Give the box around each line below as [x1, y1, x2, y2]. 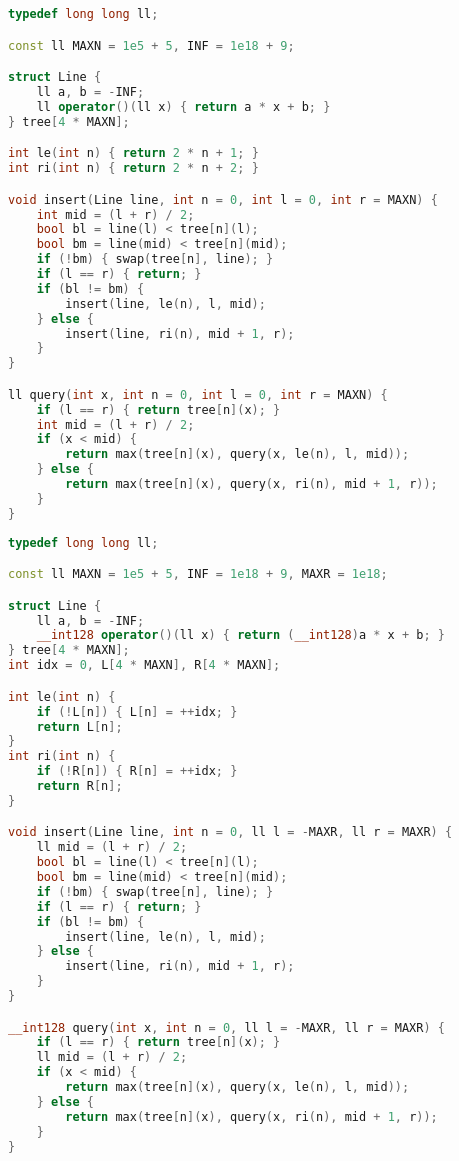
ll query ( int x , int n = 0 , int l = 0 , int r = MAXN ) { [8, 387, 388, 402]
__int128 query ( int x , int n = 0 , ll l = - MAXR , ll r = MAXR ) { [8, 1020, 445, 1035]
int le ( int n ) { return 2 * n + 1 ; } [8, 146, 259, 161]
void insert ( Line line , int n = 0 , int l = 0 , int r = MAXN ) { [8, 192, 438, 207]
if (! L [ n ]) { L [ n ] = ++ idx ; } [36, 704, 238, 719]
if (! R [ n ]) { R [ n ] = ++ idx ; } [36, 764, 238, 779]
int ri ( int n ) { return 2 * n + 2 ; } [8, 161, 259, 176]
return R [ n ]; [36, 779, 123, 793]
